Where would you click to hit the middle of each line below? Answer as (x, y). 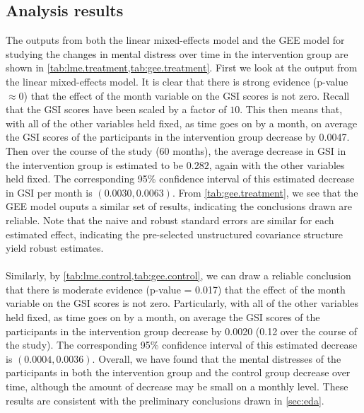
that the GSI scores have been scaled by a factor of (116, 109)
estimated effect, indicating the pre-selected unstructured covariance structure (174, 234)
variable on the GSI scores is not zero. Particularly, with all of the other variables (182, 303)
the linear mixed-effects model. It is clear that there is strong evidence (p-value (177, 81)
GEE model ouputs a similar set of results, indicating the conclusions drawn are (179, 206)
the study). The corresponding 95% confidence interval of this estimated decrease (182, 345)
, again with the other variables (277, 164)
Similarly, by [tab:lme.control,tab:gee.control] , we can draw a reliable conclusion (178, 275)
